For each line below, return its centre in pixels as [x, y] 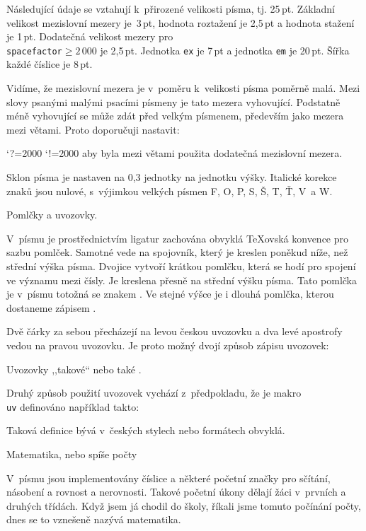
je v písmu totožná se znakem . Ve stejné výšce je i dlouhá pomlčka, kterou [170, 294]
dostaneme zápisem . [51, 307]
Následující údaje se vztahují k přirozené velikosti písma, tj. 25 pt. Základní [171, 8]
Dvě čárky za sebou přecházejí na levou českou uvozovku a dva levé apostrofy [175, 331]
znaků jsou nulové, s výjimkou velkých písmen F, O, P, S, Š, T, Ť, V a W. [170, 191]
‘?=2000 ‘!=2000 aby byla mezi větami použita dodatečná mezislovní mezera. [175, 153]
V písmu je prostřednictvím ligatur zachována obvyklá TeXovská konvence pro [177, 238]
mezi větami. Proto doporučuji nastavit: [93, 129]
